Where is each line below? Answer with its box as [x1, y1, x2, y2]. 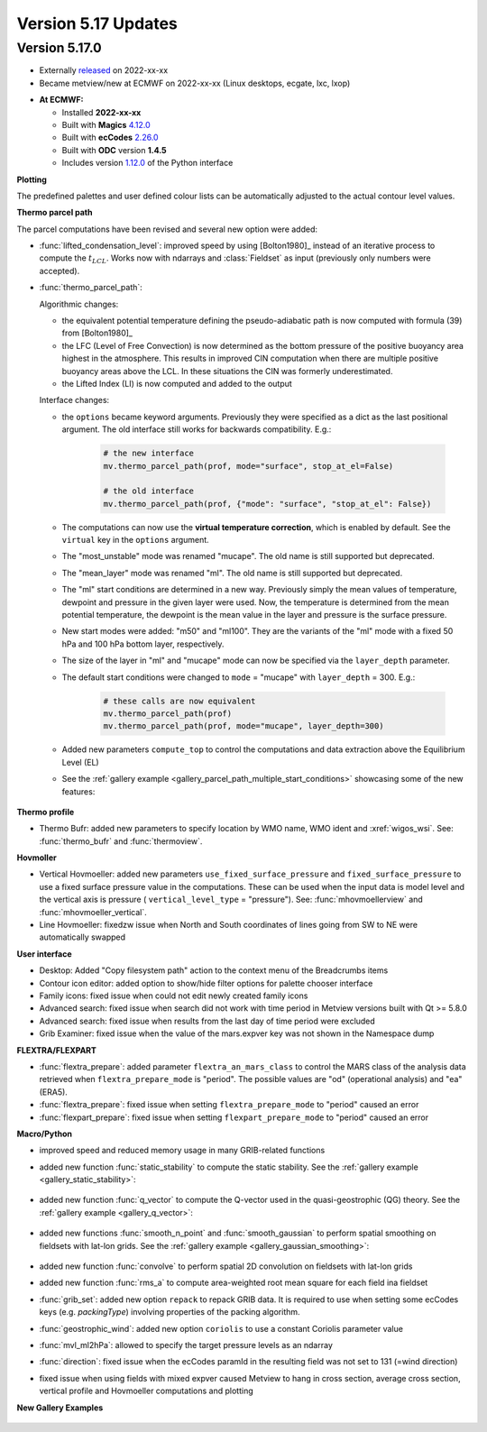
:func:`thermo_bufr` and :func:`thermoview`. [39, 835, 203, 847]
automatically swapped [39, 932, 126, 942]
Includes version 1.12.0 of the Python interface [61, 158, 234, 169]
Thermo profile [16, 806, 75, 817]
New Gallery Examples [16, 1402, 104, 1413]
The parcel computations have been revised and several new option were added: [16, 224, 318, 234]
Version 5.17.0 [16, 40, 103, 56]
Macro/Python [16, 1128, 72, 1139]
